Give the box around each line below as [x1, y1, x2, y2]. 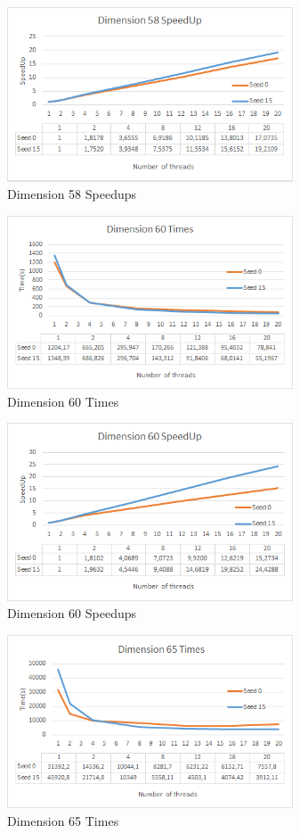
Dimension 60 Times [7, 392, 119, 410]
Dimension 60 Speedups [7, 604, 137, 623]
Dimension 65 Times [7, 811, 119, 829]
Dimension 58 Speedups [7, 185, 137, 203]
